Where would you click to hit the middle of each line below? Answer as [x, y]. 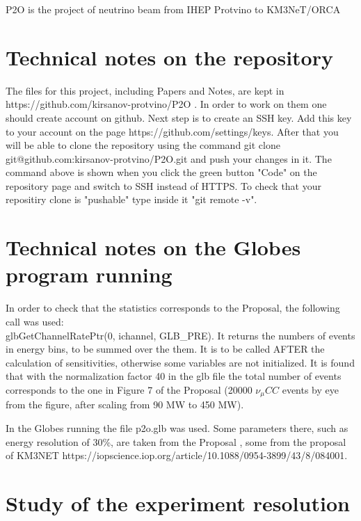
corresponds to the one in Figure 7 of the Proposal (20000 [129, 389]
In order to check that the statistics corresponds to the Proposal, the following [173, 308]
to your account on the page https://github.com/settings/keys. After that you [172, 131]
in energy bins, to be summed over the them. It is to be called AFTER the [165, 349]
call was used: [35, 321]
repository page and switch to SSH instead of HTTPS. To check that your [163, 185]
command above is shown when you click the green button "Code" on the [161, 172]
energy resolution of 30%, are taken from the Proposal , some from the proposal [176, 441]
